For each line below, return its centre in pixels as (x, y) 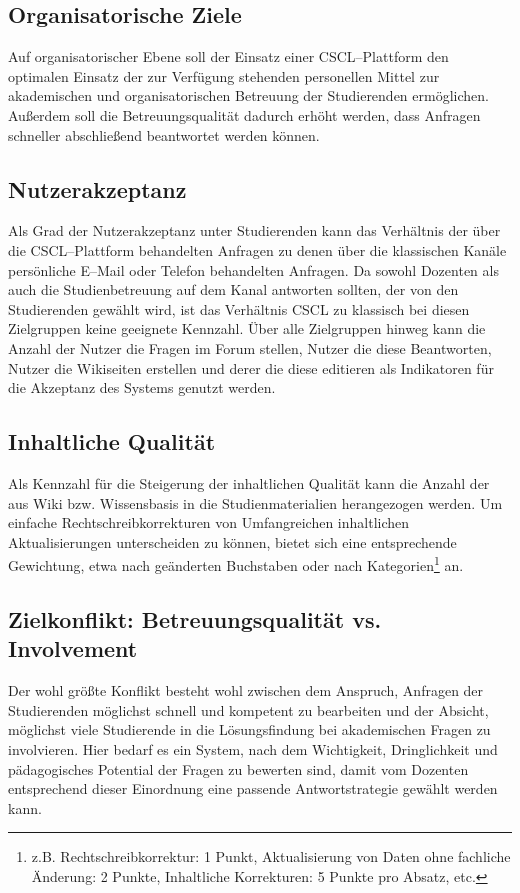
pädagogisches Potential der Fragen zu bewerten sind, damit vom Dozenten (238, 768)
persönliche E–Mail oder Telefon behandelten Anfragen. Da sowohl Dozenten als (253, 269)
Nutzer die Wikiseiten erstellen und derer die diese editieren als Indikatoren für (251, 367)
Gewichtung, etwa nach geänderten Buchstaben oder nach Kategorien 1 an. (236, 563)
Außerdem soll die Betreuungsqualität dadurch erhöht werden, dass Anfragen (244, 114)
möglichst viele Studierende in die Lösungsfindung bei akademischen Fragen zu (249, 729)
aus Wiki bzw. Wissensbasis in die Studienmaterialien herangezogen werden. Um (255, 502)
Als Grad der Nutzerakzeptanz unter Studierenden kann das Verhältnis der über (254, 230)
